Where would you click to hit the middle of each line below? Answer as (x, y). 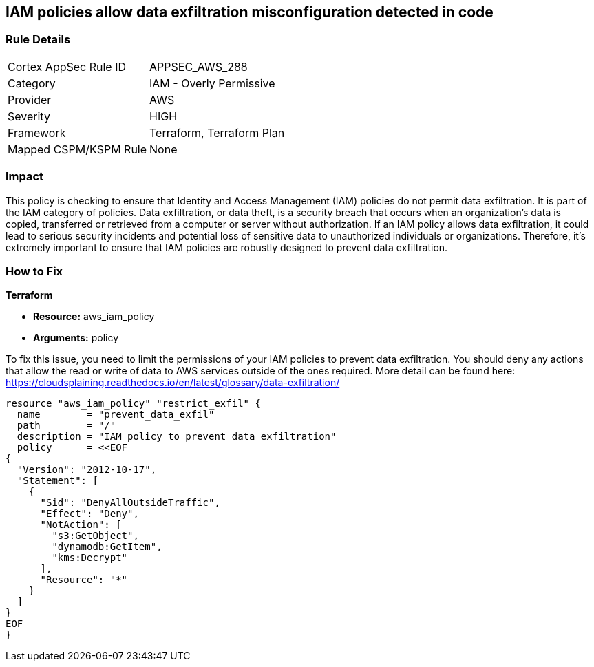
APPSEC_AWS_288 (199, 66)
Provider (30, 99)
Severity (29, 116)
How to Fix (34, 271)
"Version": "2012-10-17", (87, 470)
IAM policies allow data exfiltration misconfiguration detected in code (250, 12)
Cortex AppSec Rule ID (67, 66)
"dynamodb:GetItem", (107, 547)
